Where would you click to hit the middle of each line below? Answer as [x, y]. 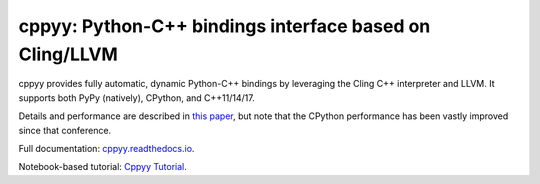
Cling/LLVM [68, 54]
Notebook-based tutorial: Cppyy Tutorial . [102, 167]
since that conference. [65, 130]
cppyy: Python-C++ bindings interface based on [224, 26]
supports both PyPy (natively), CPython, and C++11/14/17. [136, 97]
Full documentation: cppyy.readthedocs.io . [106, 148]
